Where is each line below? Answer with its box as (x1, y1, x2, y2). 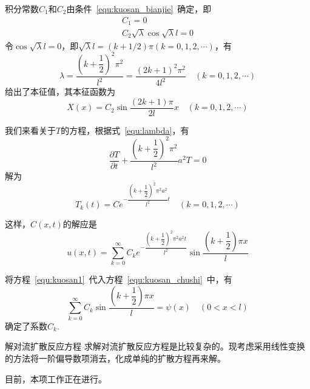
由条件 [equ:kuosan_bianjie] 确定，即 (66, 2, 212, 15)
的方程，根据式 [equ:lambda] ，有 (61, 123, 189, 136)
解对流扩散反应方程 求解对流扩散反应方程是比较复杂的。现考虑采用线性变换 (5, 340, 305, 353)
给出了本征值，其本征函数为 (5, 85, 115, 98)
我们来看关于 (5, 123, 56, 136)
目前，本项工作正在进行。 (5, 372, 107, 385)
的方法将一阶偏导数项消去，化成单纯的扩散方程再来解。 (5, 352, 226, 364)
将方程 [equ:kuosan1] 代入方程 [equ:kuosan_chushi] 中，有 (5, 273, 232, 286)
